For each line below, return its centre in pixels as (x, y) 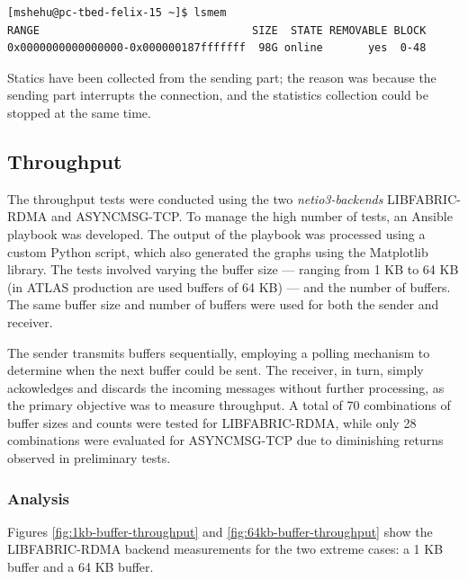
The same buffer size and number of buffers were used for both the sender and (223, 304)
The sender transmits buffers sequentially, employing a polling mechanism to (219, 352)
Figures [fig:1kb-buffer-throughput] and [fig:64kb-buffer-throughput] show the (220, 531)
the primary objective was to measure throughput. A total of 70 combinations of (229, 405)
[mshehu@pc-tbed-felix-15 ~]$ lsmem (117, 13)
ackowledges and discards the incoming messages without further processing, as (226, 387)
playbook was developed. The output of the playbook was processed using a (216, 233)
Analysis (39, 498)
